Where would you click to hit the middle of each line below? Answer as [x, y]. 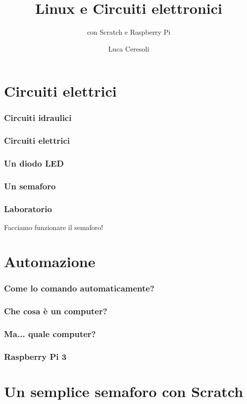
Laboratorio [28, 208]
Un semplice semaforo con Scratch [124, 391]
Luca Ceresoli [129, 48]
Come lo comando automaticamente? [79, 288]
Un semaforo [30, 186]
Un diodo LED [34, 163]
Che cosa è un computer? [56, 311]
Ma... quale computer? [50, 333]
